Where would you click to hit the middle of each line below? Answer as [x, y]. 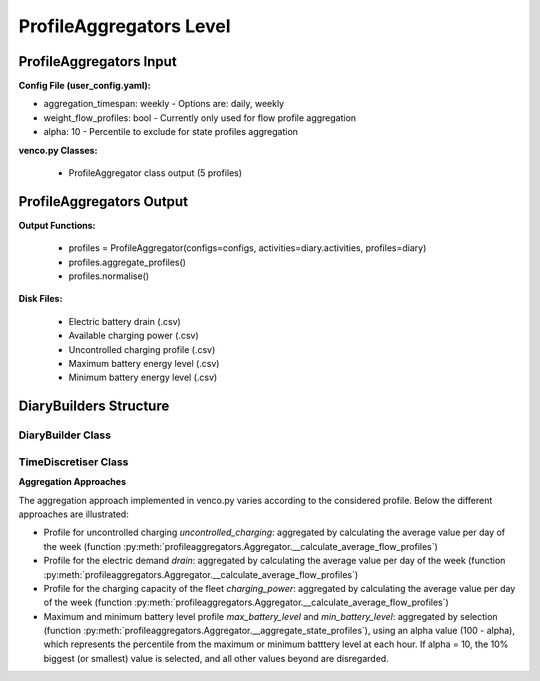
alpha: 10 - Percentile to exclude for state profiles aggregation [171, 132]
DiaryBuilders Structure [94, 406]
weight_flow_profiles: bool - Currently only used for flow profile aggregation [200, 117]
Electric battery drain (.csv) [125, 321]
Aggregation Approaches [72, 482]
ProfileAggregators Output [103, 201]
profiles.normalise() [109, 276]
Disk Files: [40, 299]
